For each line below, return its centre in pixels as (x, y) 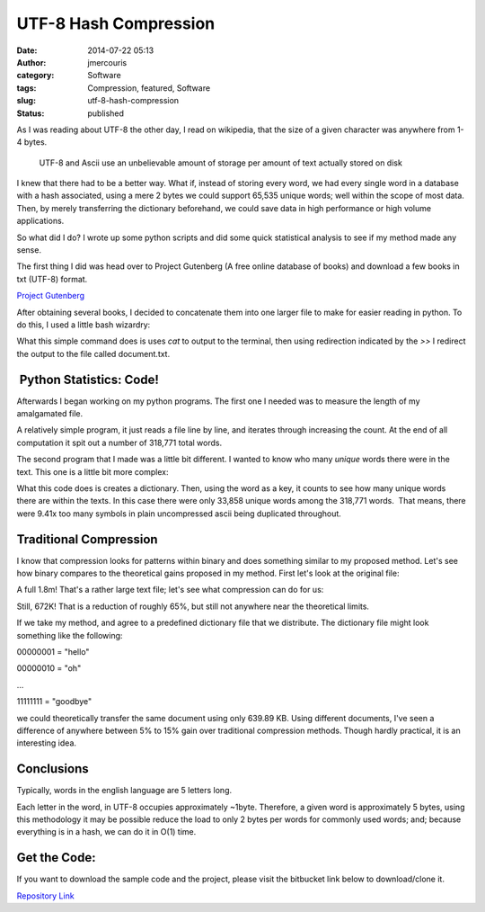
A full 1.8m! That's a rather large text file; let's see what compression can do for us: (170, 590)
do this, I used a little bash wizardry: (84, 325)
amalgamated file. (50, 414)
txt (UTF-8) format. (52, 279)
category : (35, 76)
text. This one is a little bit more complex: (93, 471)
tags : (26, 88)
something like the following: (70, 635)
